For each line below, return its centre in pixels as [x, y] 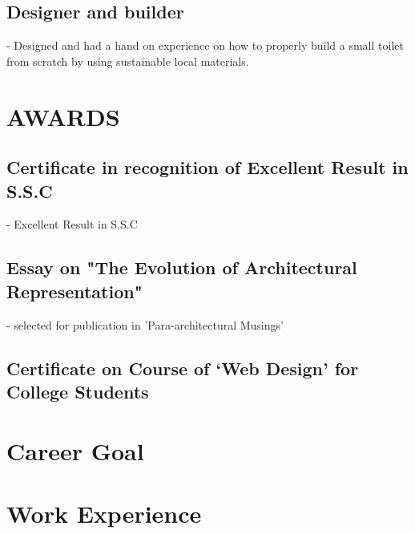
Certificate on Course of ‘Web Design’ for [183, 368]
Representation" [75, 291]
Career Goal [75, 450]
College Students [78, 391]
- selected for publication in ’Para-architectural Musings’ [145, 324]
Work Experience [104, 513]
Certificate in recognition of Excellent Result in [207, 167]
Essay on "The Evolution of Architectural [182, 267]
